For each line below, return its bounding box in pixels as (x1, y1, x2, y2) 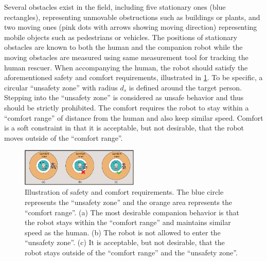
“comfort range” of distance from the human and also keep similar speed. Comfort (4, 112, 263, 123)
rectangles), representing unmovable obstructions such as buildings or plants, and (4, 11, 260, 22)
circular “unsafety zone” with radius (4, 82, 118, 92)
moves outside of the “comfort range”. (4, 132, 123, 143)
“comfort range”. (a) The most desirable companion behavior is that (25, 207, 239, 217)
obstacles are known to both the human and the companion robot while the (4, 42, 243, 52)
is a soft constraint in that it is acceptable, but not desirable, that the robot (4, 122, 244, 133)
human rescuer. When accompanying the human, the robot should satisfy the (4, 62, 248, 72)
